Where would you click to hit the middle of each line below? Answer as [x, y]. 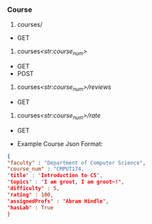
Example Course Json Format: [60, 143]
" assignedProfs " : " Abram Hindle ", [58, 201]
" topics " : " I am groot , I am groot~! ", [66, 182]
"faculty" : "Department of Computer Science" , [77, 163]
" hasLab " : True [30, 207]
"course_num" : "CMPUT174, [46, 169]
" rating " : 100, [30, 194]
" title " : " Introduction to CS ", [55, 176]
